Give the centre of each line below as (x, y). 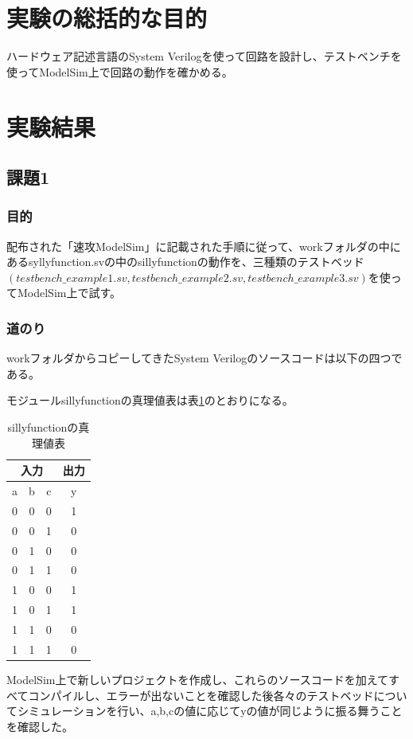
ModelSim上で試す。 (69, 293)
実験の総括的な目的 (107, 18)
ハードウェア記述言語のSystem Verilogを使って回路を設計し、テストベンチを (204, 56)
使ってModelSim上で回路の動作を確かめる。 (120, 71)
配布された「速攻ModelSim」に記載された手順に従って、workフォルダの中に (204, 246)
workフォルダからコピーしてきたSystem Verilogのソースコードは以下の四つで (205, 358)
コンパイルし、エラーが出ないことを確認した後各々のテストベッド (201, 695)
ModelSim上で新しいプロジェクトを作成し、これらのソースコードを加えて (198, 679)
